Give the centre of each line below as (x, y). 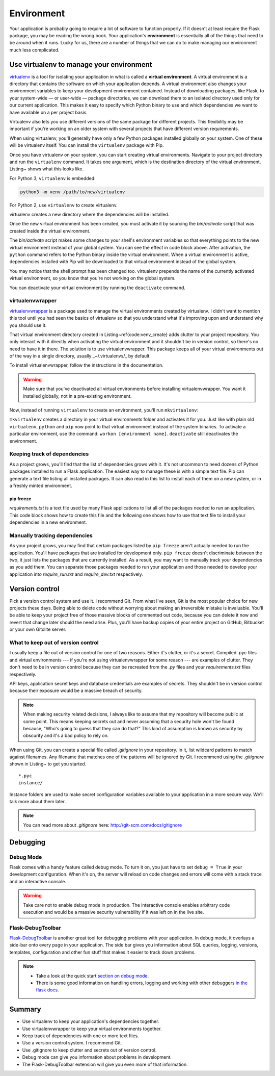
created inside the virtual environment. (50, 231)
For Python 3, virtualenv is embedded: (53, 178)
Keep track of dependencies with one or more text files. (81, 1036)
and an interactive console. (38, 881)
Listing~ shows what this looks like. (47, 169)
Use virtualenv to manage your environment (81, 65)
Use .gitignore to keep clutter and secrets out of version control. (89, 1050)
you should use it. (28, 325)
